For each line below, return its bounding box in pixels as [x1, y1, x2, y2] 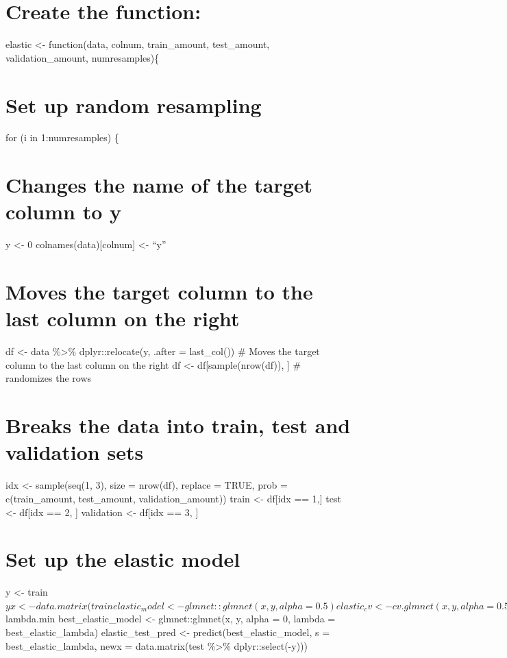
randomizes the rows [5, 371, 92, 385]
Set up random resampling [5, 90, 262, 119]
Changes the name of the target [5, 171, 313, 199]
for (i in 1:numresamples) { [5, 130, 119, 145]
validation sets [5, 438, 144, 466]
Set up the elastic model [5, 545, 240, 573]
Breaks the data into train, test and [5, 411, 351, 439]
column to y [5, 197, 122, 226]
